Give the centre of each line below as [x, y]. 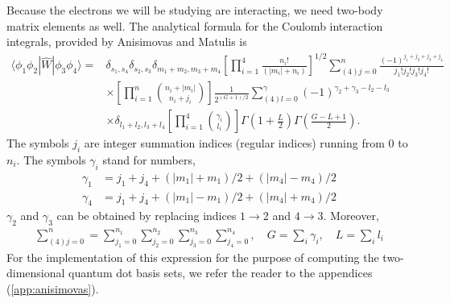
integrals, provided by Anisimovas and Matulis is [127, 42]
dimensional [36, 273]
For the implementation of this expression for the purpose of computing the [193, 257]
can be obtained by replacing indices [147, 216]
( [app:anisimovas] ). [53, 288]
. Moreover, [351, 216]
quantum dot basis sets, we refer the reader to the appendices [221, 273]
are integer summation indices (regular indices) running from [234, 143]
